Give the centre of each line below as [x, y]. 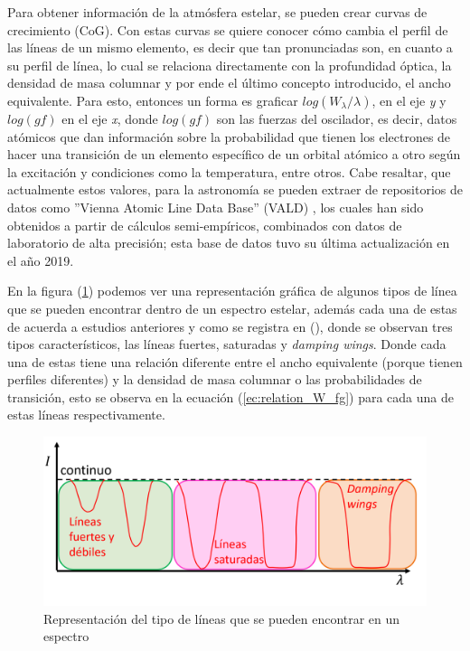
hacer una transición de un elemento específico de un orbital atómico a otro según [234, 154]
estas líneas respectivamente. [86, 415]
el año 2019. [41, 260]
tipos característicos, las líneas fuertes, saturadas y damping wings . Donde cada [227, 344]
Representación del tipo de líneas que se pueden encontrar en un [222, 618]
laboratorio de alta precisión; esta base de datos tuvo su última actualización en [229, 243]
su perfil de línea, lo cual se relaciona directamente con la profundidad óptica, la [230, 65]
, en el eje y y [409, 100]
